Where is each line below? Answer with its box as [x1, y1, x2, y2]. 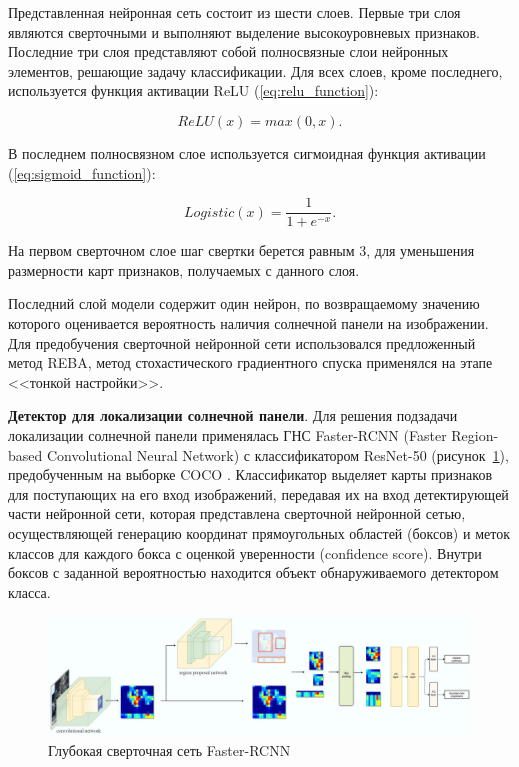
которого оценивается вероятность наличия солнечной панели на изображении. [8, 313, 489, 333]
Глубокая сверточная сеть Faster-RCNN [48, 739, 291, 760]
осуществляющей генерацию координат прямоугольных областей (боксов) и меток [8, 522, 510, 543]
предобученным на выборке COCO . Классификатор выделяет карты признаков [8, 464, 493, 485]
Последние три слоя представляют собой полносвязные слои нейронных [8, 41, 449, 62]
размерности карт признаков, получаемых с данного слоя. [8, 259, 360, 280]
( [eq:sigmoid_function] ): [8, 162, 156, 183]
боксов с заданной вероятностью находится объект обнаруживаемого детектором [8, 562, 499, 583]
